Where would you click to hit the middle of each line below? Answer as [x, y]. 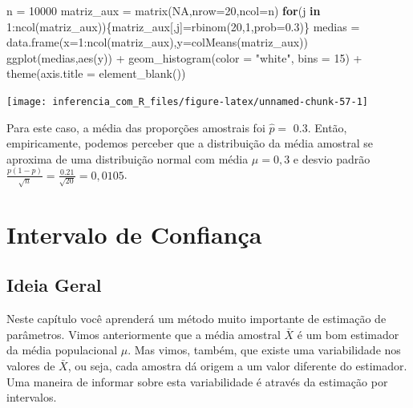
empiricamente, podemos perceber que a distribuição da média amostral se [190, 143]
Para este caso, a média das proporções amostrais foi [136, 127]
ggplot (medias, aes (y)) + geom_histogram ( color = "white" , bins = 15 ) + [184, 57]
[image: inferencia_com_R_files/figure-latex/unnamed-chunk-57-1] [188, 101]
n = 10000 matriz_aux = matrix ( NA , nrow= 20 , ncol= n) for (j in [164, 10]
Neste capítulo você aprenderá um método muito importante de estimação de [196, 319]
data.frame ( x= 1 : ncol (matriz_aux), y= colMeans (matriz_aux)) [157, 42]
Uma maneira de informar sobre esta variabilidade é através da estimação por [197, 381]
